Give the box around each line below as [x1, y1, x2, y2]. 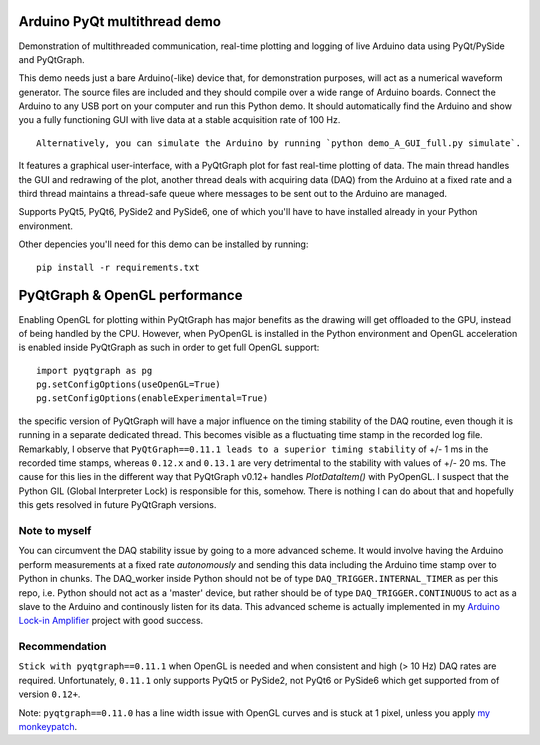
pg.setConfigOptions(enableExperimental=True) [36, 393, 269, 404]
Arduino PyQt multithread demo [18, 13, 222, 30]
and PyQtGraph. [18, 53, 85, 65]
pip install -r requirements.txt [36, 261, 200, 273]
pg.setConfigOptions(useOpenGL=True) [36, 379, 222, 390]
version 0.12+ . [18, 688, 81, 700]
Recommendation [18, 640, 107, 654]
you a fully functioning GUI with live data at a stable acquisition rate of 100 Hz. [18, 114, 341, 126]
